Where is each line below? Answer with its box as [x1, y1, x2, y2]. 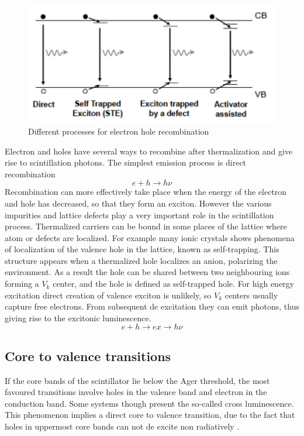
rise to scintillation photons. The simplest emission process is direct [5, 156, 247, 169]
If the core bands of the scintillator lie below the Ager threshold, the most [5, 374, 270, 386]
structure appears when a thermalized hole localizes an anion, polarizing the [5, 254, 278, 266]
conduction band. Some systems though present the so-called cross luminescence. [5, 397, 294, 409]
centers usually [224, 289, 278, 301]
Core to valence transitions [5, 346, 171, 365]
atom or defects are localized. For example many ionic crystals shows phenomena [5, 231, 295, 243]
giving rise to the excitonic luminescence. [5, 311, 151, 324]
